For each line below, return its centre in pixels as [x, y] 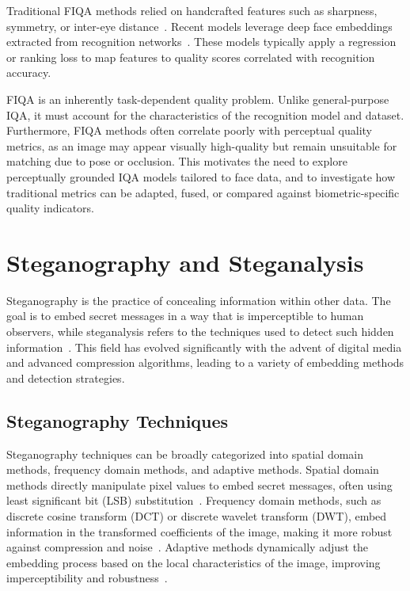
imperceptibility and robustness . [87, 578]
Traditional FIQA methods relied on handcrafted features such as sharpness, [192, 10]
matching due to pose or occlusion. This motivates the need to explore [177, 161]
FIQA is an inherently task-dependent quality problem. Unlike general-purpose [198, 99]
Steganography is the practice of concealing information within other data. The [199, 300]
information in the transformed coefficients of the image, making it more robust [199, 531]
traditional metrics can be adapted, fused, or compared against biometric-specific [203, 192]
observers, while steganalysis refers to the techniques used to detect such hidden [200, 332]
